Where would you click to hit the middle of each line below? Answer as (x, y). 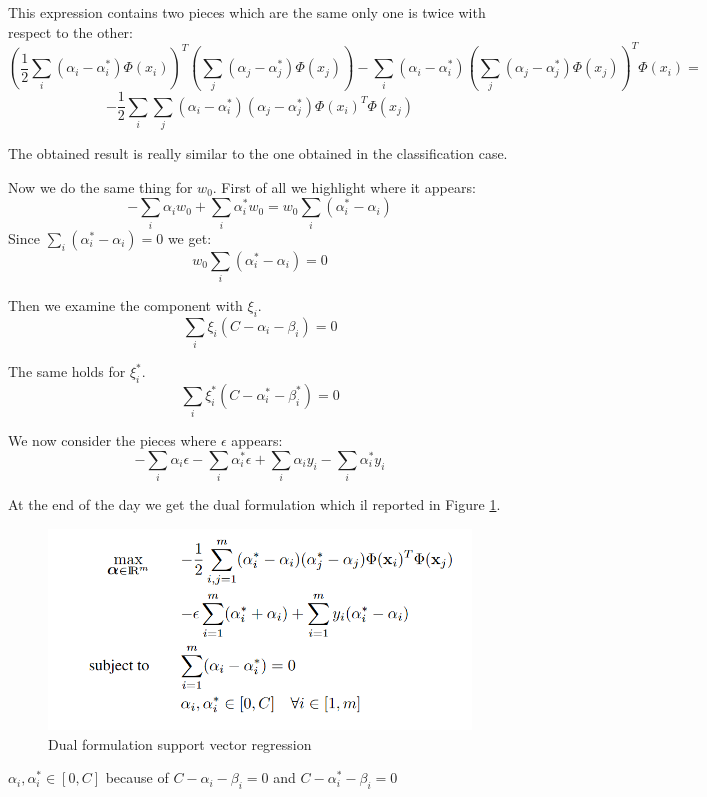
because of (137, 777)
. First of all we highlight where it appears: (344, 186)
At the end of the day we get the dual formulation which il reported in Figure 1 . (254, 504)
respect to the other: (70, 31)
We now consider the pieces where (112, 440)
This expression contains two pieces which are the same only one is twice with (247, 12)
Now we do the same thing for (100, 186)
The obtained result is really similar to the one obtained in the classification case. (258, 153)
